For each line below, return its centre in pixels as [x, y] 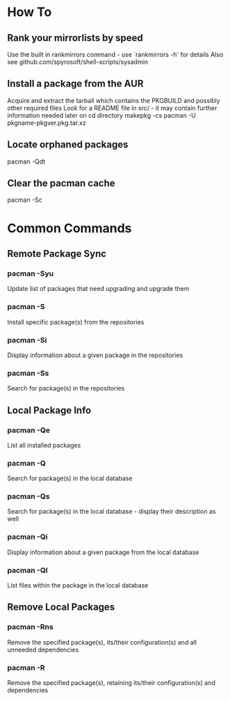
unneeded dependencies [43, 649]
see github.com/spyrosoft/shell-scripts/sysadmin [77, 62]
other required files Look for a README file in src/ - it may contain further [112, 108]
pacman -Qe [29, 430]
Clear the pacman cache [61, 183]
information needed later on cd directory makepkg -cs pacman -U [101, 115]
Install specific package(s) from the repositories [76, 322]
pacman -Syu [31, 274]
